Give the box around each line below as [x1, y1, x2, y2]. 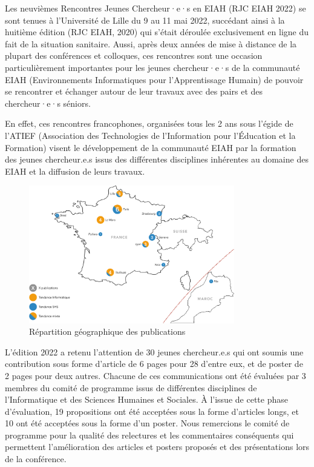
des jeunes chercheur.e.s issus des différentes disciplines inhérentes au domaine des [5, 153, 309, 166]
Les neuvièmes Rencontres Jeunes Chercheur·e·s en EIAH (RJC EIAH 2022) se [5, 2, 306, 14]
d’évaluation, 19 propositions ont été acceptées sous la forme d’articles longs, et [5, 405, 299, 417]
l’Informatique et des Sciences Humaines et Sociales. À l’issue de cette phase [5, 393, 288, 406]
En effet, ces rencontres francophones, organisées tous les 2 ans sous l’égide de [5, 117, 293, 130]
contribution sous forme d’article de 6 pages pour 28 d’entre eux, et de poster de [5, 357, 303, 370]
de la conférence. [5, 452, 67, 465]
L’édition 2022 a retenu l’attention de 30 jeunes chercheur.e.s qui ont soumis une [5, 345, 304, 358]
